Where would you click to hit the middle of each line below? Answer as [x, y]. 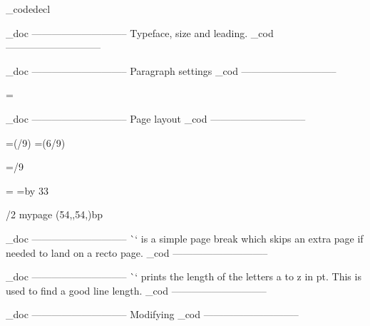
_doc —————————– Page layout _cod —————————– [156, 118]
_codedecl [28, 9]
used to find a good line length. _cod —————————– [136, 290]
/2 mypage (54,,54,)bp [55, 214]
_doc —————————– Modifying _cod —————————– [152, 314]
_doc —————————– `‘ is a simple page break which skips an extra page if [185, 238]
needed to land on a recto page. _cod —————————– [137, 252]
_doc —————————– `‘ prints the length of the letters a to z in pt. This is [184, 276]
